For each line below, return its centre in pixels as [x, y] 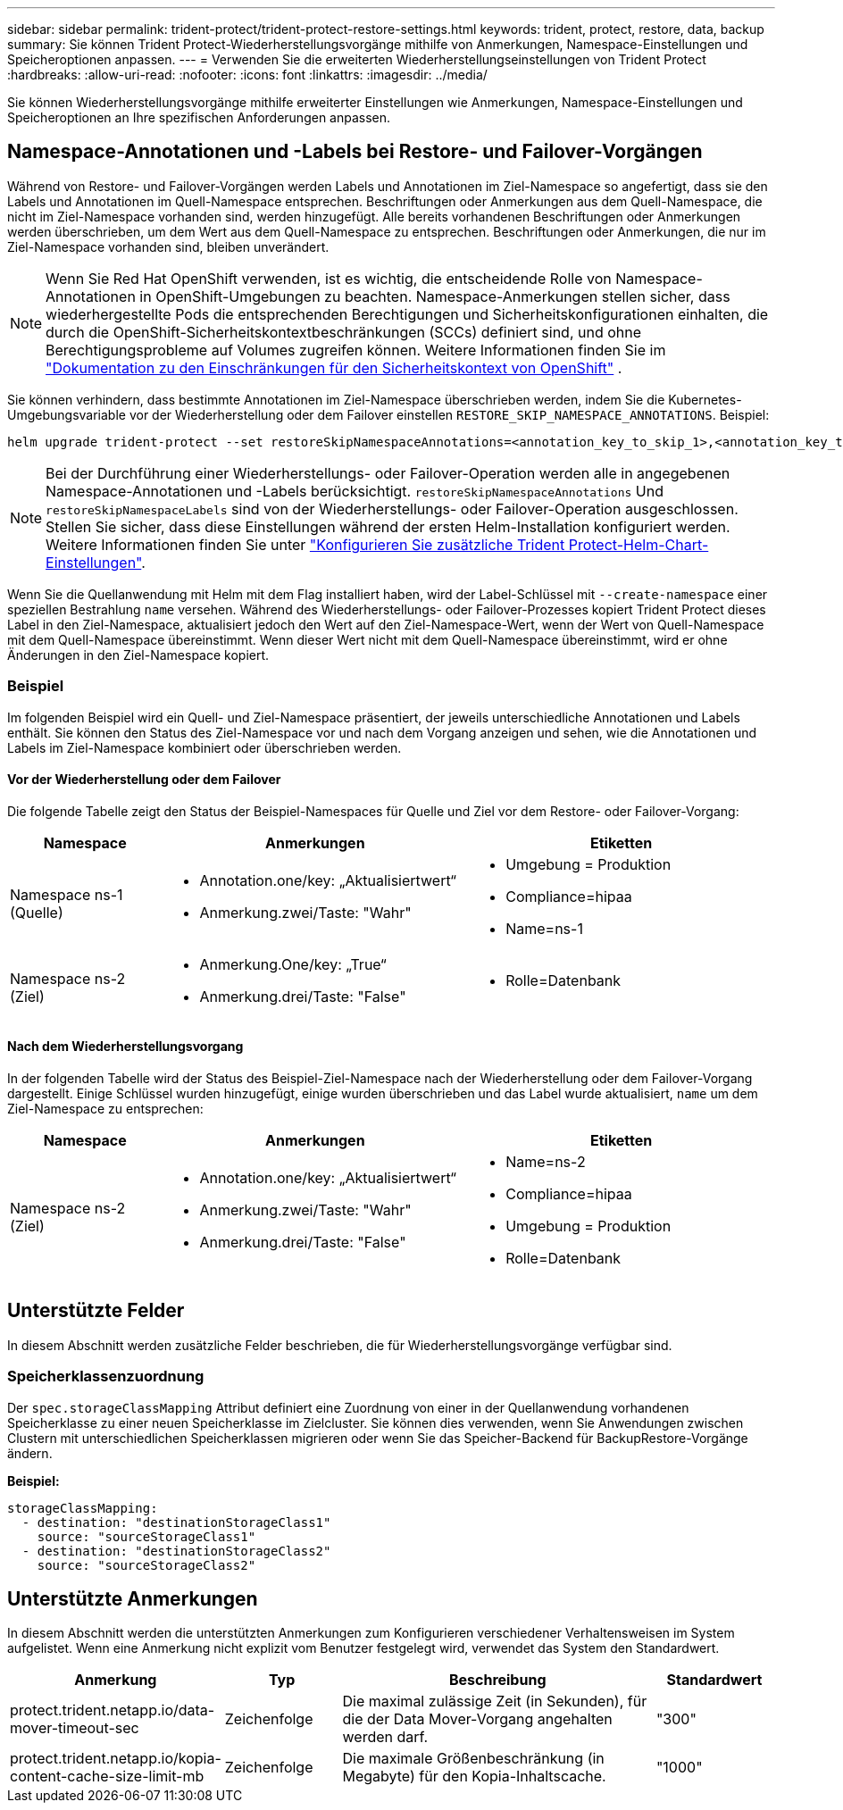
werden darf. [385, 1737]
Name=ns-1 [544, 928]
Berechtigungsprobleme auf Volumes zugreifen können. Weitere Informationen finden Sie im [356, 350]
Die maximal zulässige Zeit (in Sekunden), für [495, 1702]
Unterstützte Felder [96, 1311]
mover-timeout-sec [75, 1728]
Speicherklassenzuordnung [106, 1376]
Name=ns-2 [546, 1162]
